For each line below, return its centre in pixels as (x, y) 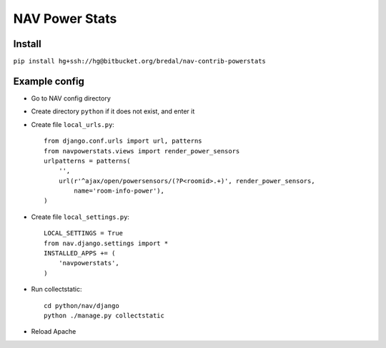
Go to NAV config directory (71, 98)
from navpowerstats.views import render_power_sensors (142, 151)
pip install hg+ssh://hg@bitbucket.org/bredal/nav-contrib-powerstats (139, 61)
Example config (49, 81)
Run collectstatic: (56, 290)
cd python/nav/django (81, 306)
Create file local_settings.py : (80, 217)
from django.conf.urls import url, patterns (123, 141)
